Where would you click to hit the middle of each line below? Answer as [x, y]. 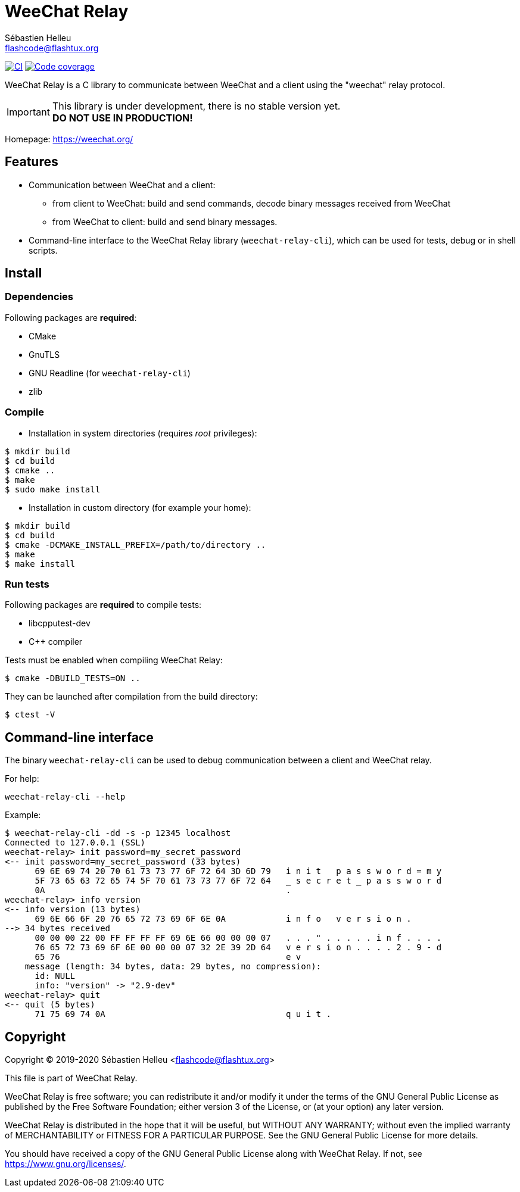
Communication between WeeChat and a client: [122, 185]
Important [28, 112]
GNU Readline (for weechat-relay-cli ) [110, 373]
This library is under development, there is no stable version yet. [196, 106]
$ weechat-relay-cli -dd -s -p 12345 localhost [118, 833]
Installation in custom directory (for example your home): [140, 507]
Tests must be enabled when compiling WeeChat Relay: [114, 660]
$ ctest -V [30, 715]
